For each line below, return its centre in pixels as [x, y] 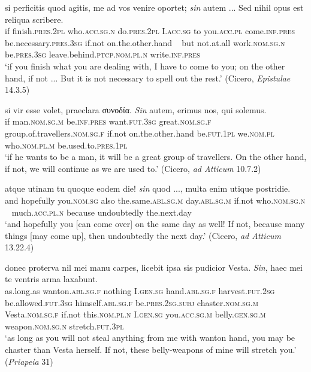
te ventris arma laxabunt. [52, 279]
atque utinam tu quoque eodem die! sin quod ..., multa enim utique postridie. [148, 188]
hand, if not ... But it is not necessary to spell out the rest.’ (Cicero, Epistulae [148, 78]
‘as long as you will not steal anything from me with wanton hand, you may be [150, 338]
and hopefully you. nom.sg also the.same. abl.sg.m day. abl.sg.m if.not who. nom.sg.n [155, 200]
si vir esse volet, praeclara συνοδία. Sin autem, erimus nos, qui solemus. [136, 109]
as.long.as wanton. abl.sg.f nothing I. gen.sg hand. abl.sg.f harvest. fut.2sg [140, 291]
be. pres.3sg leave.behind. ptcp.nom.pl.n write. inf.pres [102, 54]
